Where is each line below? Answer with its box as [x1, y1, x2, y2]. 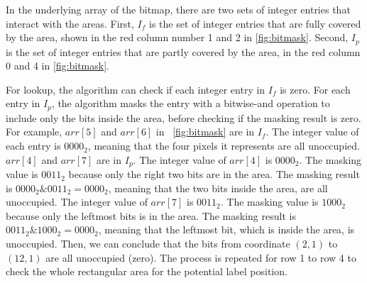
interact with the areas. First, [6, 16, 134, 30]
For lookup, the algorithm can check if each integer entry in [6, 82, 265, 96]
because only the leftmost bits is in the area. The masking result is [6, 208, 296, 223]
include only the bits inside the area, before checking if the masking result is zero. [6, 110, 361, 125]
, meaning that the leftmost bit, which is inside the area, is [98, 222, 355, 237]
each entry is [6, 138, 61, 153]
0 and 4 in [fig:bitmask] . [6, 58, 109, 73]
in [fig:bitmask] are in [155, 124, 255, 139]
